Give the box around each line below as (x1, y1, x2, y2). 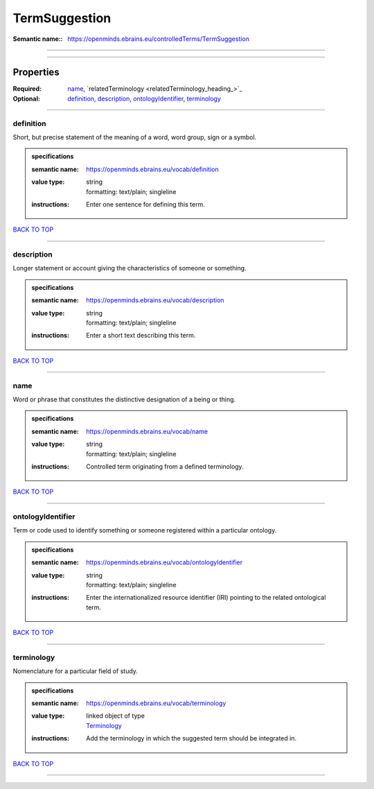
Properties (12, 67, 60, 78)
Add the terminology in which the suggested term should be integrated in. (86, 734, 297, 743)
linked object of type (86, 711, 145, 720)
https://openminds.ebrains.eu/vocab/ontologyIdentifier (86, 558, 242, 566)
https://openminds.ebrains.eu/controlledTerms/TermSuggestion (67, 35, 249, 43)
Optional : (12, 94, 41, 103)
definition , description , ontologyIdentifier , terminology (67, 94, 222, 103)
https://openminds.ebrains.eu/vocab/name (86, 427, 208, 435)
